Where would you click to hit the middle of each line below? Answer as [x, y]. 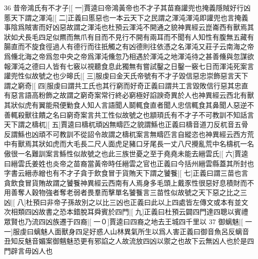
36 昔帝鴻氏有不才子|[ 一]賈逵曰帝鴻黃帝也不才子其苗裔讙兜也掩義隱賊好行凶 [127, 7]
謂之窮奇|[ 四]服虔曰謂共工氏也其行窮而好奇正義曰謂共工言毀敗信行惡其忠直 [126, 85]
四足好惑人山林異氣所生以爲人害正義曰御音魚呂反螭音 [162, 231]
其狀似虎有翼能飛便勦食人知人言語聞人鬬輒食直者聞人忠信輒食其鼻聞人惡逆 [126, 104]
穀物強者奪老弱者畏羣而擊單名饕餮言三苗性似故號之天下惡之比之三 [139, 192]
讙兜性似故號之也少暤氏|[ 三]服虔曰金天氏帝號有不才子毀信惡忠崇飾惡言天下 [126, 76]
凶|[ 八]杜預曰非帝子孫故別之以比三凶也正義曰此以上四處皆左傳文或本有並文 [126, 202]
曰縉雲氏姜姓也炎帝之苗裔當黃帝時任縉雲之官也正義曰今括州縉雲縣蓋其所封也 [129, 163]
